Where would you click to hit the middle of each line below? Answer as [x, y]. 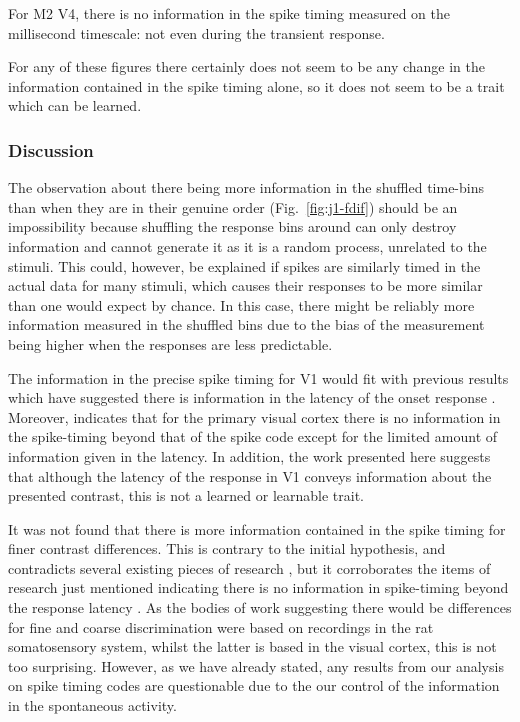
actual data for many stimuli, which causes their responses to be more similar [245, 285]
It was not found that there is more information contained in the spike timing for [257, 528]
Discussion [51, 149]
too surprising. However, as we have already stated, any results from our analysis [256, 665]
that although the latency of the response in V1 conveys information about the [250, 475]
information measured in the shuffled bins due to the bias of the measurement [246, 324]
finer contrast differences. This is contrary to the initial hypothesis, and [227, 548]
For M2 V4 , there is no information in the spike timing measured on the [229, 13]
